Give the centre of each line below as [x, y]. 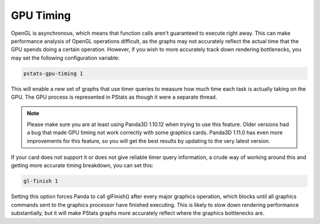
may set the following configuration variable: [65, 58]
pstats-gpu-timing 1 [53, 73]
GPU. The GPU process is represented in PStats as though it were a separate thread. [114, 97]
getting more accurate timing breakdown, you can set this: [82, 165]
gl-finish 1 [41, 181]
